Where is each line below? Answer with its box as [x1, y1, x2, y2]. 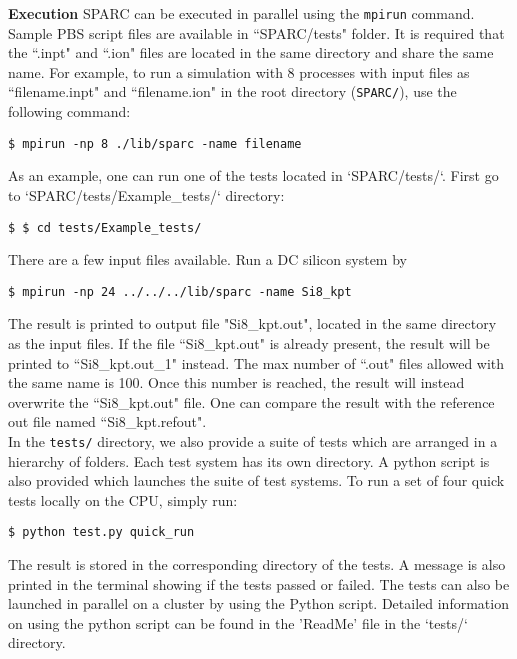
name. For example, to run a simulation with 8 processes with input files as [8, 61, 470, 82]
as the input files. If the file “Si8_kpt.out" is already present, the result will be [8, 333, 490, 354]
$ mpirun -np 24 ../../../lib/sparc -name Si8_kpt [8, 284, 352, 299]
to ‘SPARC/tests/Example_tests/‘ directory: [8, 184, 285, 205]
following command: [8, 101, 131, 122]
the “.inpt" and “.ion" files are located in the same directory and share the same [8, 42, 494, 63]
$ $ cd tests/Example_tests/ [8, 220, 202, 235]
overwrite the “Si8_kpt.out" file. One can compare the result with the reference [8, 391, 495, 412]
